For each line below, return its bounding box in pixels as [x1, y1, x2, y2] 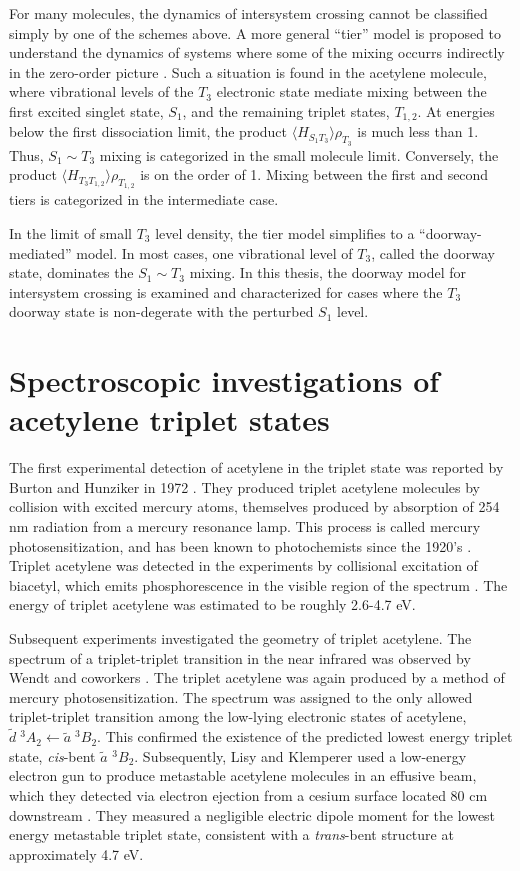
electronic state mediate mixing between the [216, 81, 487, 102]
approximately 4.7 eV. [9, 843, 144, 864]
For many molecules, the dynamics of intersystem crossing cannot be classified [9, 3, 488, 23]
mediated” [9, 242, 72, 263]
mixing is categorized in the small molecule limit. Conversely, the [99, 144, 499, 165]
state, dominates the [9, 262, 134, 283]
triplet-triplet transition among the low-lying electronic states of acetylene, [9, 706, 467, 727]
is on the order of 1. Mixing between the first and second [140, 164, 489, 185]
